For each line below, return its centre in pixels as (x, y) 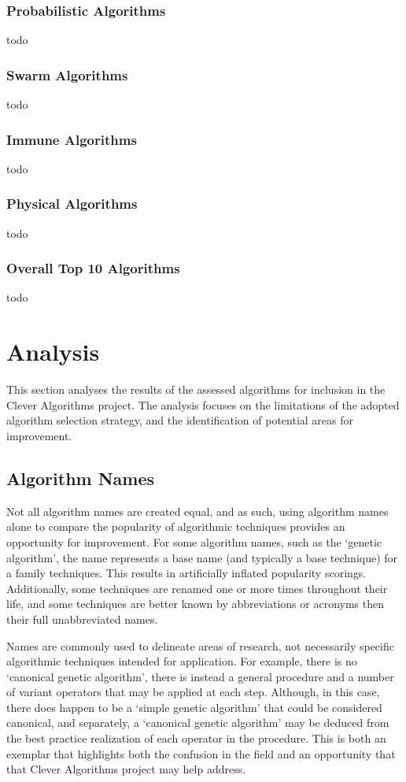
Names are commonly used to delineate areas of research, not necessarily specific (200, 645)
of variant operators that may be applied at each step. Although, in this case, (193, 692)
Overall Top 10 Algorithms (93, 268)
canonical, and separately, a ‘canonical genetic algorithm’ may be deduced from (198, 723)
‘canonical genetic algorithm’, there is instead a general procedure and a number (200, 676)
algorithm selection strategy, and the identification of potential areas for (180, 420)
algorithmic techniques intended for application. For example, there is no (182, 661)
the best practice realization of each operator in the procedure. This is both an (196, 738)
